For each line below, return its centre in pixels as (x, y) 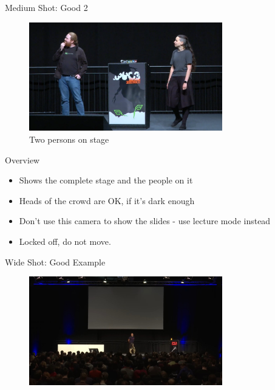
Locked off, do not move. (65, 241)
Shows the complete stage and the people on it (106, 180)
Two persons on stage (69, 139)
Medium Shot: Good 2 (46, 7)
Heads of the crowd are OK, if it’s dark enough (107, 200)
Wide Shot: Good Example (55, 262)
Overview (22, 159)
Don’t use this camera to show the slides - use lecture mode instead (145, 221)
